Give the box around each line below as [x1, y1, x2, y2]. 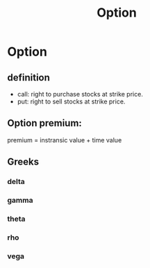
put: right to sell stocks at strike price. [17, 97, 126, 106]
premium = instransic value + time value [7, 135, 122, 144]
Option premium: [7, 117, 82, 129]
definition [7, 72, 51, 83]
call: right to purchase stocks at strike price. [17, 90, 144, 98]
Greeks [7, 156, 40, 168]
